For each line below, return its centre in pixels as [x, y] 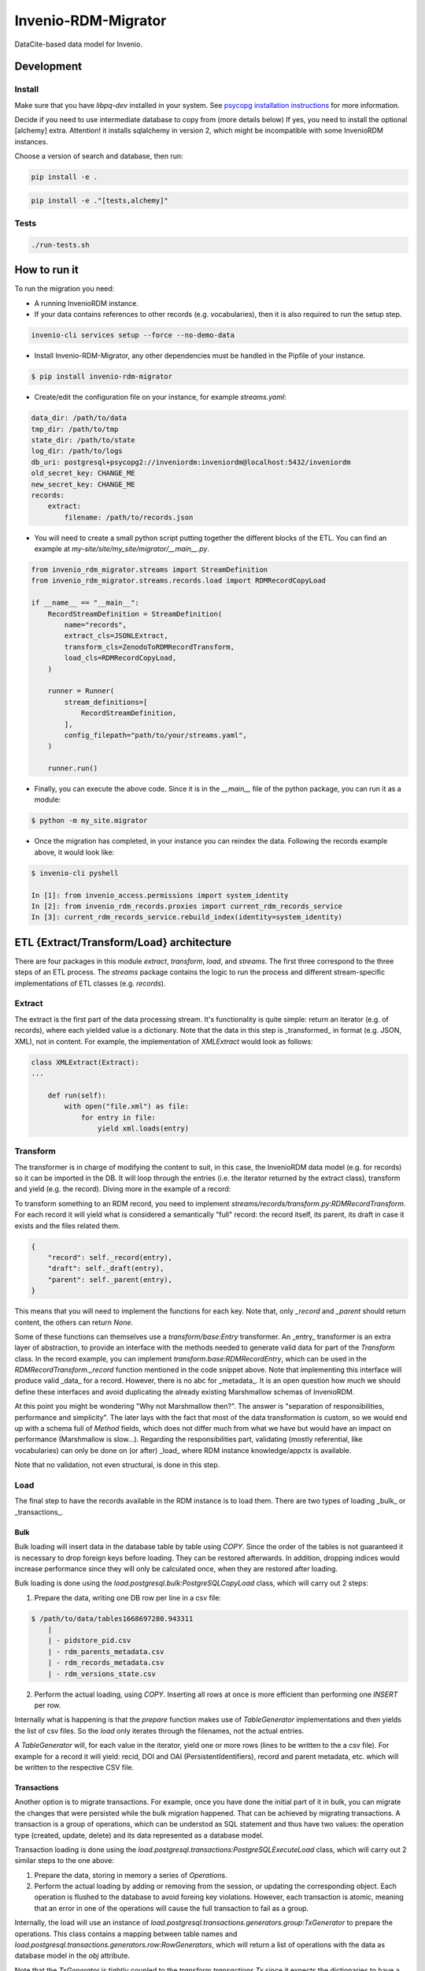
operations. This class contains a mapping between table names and [126, 1934]
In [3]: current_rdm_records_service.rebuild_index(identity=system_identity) [187, 917]
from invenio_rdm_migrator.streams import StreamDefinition [150, 570]
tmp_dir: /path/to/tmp [75, 429]
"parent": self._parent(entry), [110, 1280]
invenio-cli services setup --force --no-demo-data [133, 335]
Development [48, 67]
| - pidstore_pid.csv [89, 1641]
